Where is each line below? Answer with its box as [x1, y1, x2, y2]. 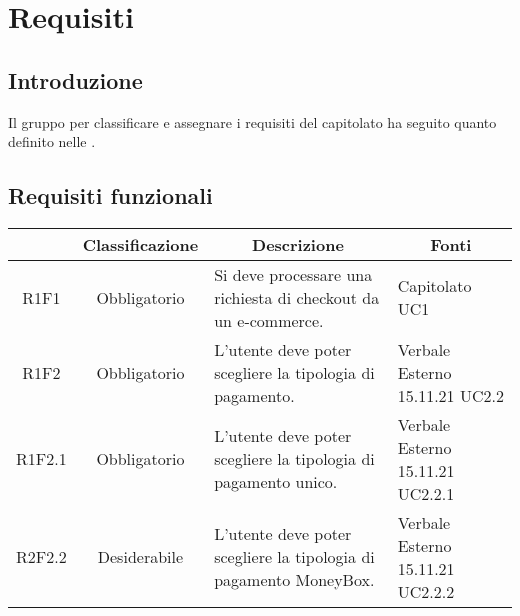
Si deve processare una [214, 262, 373, 286]
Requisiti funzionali [8, 180, 213, 211]
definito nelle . [8, 131, 96, 152]
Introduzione [8, 64, 143, 95]
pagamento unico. [214, 470, 338, 494]
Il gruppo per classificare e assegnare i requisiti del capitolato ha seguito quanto [8, 111, 497, 132]
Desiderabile [97, 545, 184, 569]
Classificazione [82, 232, 199, 256]
